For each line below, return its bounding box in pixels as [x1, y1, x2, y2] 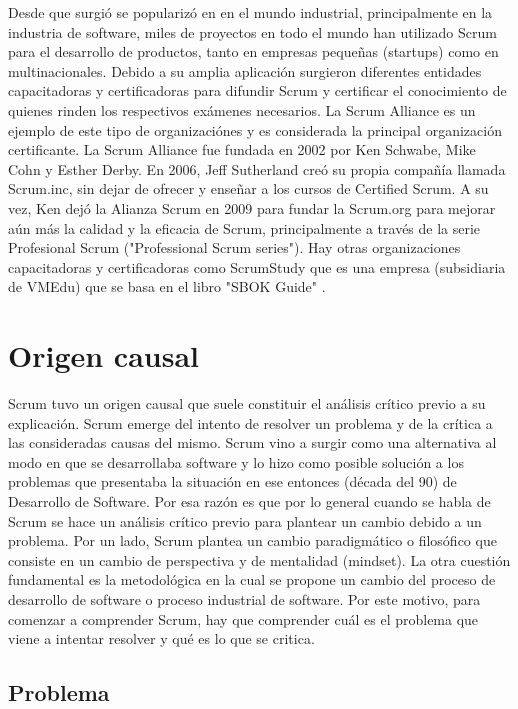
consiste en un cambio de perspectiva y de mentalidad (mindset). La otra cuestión [8, 549, 511, 570]
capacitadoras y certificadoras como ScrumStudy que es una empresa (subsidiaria [8, 256, 506, 277]
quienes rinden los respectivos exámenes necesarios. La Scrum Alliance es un [8, 99, 476, 120]
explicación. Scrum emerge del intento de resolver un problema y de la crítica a [8, 412, 493, 433]
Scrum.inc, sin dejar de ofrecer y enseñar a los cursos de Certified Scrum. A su [8, 178, 489, 199]
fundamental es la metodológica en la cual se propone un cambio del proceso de [8, 569, 496, 590]
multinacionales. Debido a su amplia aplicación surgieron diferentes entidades [8, 60, 482, 81]
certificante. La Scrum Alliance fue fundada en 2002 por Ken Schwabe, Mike [8, 139, 476, 160]
